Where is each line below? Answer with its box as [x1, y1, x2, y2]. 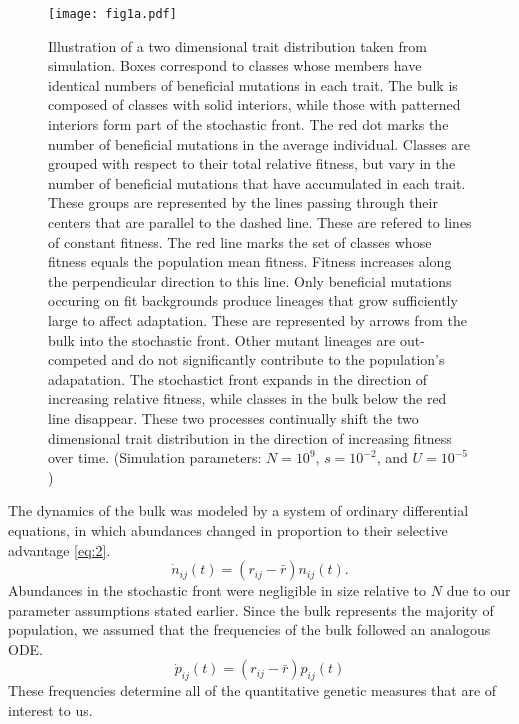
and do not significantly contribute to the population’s [111, 349, 445, 370]
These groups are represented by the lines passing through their [48, 192, 438, 213]
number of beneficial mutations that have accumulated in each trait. [48, 172, 466, 193]
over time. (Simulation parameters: [48, 447, 262, 468]
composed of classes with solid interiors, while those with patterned [48, 94, 461, 115]
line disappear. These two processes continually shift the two [48, 407, 419, 428]
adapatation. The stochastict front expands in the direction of [48, 368, 428, 389]
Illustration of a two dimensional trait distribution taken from [48, 35, 427, 56]
